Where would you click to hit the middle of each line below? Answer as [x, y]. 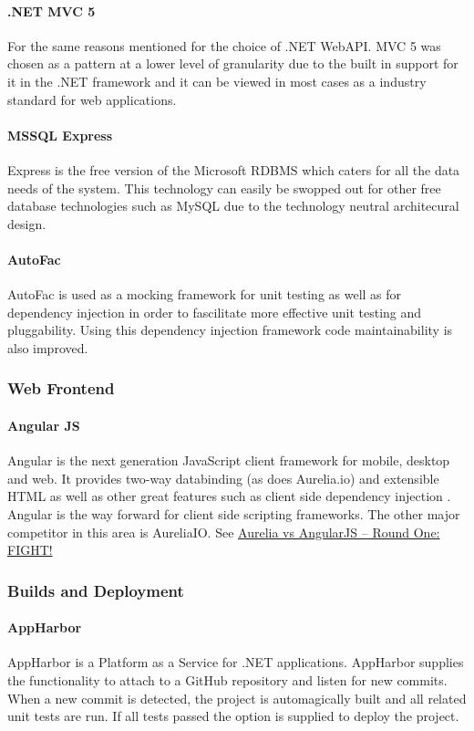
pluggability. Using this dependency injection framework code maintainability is [230, 330]
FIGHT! [30, 550]
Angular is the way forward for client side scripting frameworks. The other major [234, 513]
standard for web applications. [92, 99]
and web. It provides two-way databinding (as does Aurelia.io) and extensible [223, 478]
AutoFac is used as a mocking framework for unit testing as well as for [205, 294]
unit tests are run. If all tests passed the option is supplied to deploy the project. [233, 716]
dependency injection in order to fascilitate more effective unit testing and [215, 312]
